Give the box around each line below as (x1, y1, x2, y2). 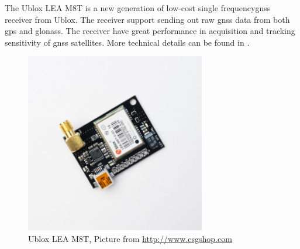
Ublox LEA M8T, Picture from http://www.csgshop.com (28, 232, 232, 244)
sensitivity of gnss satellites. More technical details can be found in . (5, 36, 250, 48)
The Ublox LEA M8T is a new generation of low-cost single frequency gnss (5, 2, 271, 13)
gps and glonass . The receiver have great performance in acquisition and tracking (5, 25, 295, 37)
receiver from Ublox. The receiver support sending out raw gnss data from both (5, 13, 290, 25)
